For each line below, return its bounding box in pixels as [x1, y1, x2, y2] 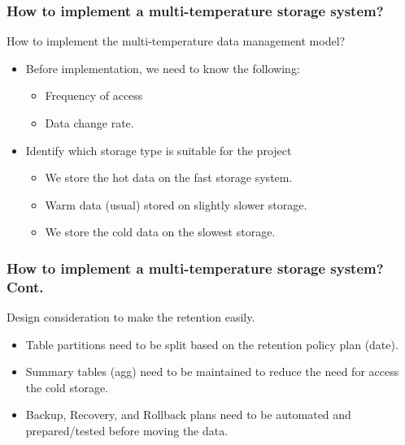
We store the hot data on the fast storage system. [45, 169, 293, 186]
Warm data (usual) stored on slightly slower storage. [45, 196, 307, 213]
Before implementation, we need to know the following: [25, 59, 300, 76]
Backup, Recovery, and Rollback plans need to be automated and [25, 406, 351, 423]
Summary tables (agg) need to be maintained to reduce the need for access [25, 363, 399, 380]
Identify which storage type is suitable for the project [25, 141, 292, 158]
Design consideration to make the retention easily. [7, 309, 255, 326]
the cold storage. [25, 378, 109, 395]
